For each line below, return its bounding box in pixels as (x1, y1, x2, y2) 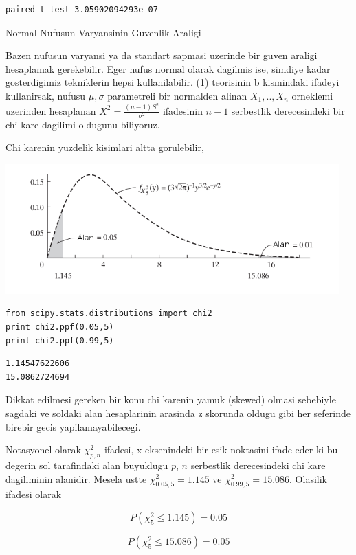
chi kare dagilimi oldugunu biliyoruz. (5, 117, 160, 131)
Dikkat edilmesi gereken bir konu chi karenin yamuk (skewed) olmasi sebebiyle (5, 392, 336, 407)
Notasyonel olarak (5, 442, 81, 457)
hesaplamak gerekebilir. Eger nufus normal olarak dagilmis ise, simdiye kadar (5, 61, 331, 76)
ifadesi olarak (5, 487, 62, 501)
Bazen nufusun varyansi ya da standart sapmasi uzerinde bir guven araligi (5, 48, 318, 63)
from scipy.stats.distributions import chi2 (5, 308, 212, 319)
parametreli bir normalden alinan (107, 88, 247, 102)
